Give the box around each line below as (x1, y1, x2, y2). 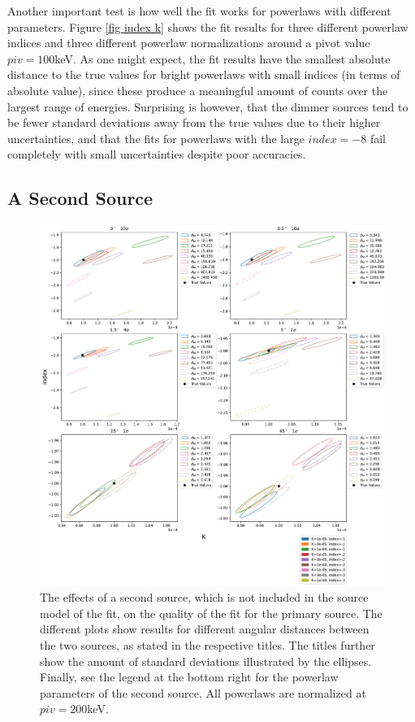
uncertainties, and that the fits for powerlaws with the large (7, 129, 305, 146)
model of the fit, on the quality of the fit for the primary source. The (40, 604, 383, 621)
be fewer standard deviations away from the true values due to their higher (7, 114, 381, 131)
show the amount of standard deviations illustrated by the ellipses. (40, 652, 372, 669)
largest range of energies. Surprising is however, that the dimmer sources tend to (7, 98, 409, 115)
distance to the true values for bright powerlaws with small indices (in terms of (7, 66, 400, 83)
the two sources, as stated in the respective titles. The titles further (40, 636, 375, 653)
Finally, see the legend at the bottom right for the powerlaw (40, 668, 339, 685)
